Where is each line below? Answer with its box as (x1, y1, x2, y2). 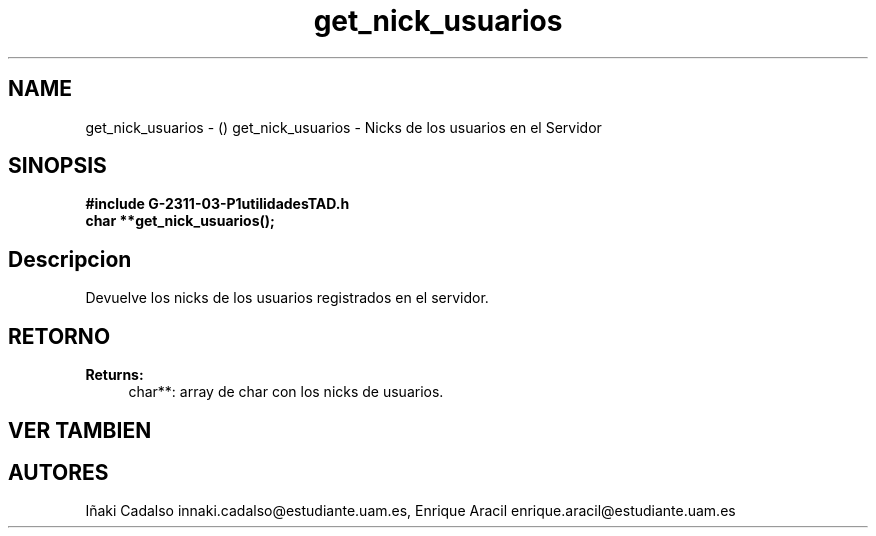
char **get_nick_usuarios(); (85, 212, 275, 230)
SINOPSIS (8, 153, 107, 179)
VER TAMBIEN (8, 417, 152, 443)
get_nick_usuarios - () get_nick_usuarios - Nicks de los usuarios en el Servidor (85, 118, 602, 136)
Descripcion (8, 246, 132, 272)
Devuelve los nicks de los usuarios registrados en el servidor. (85, 289, 489, 307)
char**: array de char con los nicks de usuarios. (128, 383, 444, 401)
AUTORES (8, 459, 109, 485)
